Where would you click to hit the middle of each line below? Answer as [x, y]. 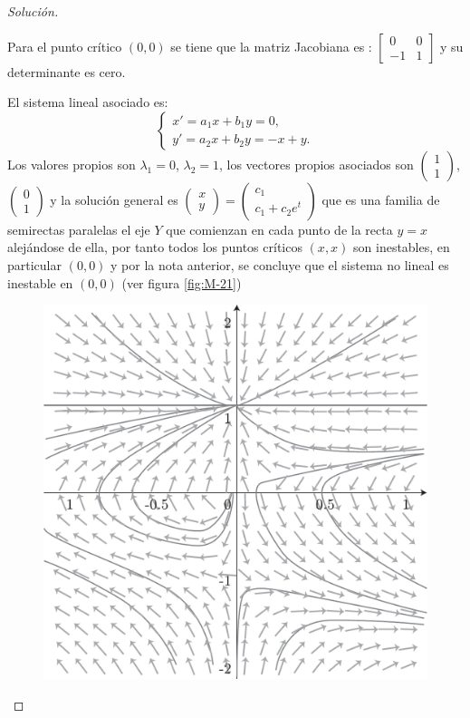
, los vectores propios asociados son [317, 164]
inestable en [40, 282]
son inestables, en [402, 247]
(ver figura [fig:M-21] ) [182, 282]
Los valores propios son [72, 164]
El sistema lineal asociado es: [88, 102]
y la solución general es [114, 199]
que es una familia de [381, 199]
